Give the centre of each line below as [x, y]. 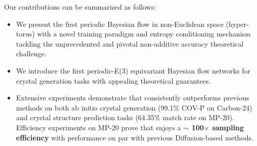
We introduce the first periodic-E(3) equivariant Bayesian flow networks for [133, 70]
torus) [25, 34]
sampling [228, 127]
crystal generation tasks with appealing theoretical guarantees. [113, 80]
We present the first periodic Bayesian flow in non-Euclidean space [120, 24]
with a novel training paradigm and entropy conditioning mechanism [144, 34]
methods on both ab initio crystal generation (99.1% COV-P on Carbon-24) [134, 107]
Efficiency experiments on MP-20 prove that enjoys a [99, 127]
